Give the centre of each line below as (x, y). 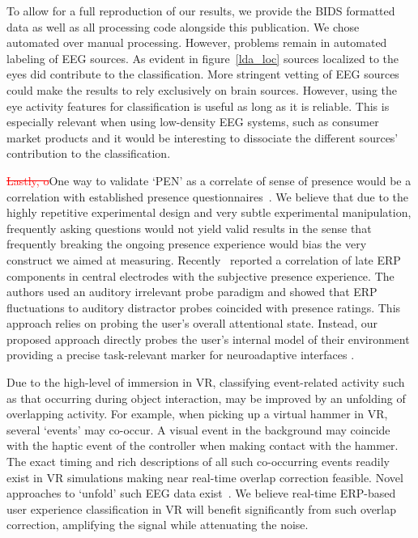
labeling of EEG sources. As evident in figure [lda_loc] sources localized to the (203, 58)
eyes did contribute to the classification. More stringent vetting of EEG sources (203, 74)
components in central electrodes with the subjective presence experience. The (200, 275)
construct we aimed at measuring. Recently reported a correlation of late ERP (204, 259)
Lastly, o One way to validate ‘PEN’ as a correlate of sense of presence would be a (209, 180)
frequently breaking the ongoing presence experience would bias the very (187, 244)
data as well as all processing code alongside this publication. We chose (183, 26)
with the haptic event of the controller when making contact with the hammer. (203, 445)
